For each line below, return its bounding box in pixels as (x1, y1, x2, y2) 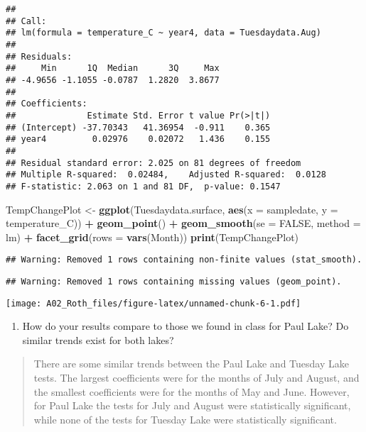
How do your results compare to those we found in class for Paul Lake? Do (22, 319, 349, 333)
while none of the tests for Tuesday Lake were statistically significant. (33, 411, 337, 426)
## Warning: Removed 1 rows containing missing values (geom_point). (6, 276, 342, 287)
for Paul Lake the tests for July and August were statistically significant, (33, 398, 351, 413)
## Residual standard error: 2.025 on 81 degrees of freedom (6, 157, 301, 168)
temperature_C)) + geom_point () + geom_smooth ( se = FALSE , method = (6, 216, 361, 231)
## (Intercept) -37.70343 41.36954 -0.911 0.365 (6, 122, 271, 133)
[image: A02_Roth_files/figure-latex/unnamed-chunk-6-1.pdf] (6, 298, 301, 309)
